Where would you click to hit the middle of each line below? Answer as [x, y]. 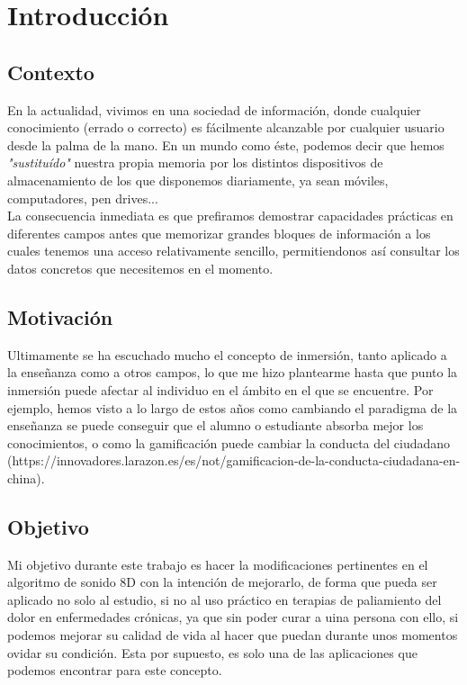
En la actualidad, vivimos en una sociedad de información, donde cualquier [214, 109]
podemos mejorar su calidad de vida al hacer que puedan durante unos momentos [233, 635]
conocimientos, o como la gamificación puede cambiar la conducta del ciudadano [229, 442]
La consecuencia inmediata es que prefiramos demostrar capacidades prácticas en [230, 216]
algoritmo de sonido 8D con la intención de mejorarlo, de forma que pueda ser [222, 582]
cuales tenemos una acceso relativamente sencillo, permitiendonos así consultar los [233, 251]
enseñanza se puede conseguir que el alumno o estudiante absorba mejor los [216, 425]
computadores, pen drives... [83, 198]
